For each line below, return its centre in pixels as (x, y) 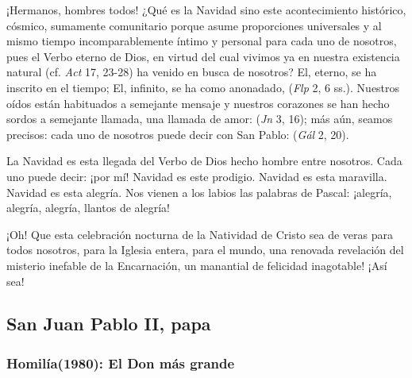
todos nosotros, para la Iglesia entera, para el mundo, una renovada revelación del (205, 250)
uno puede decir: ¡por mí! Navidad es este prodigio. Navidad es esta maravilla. (197, 176)
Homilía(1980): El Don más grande (121, 363)
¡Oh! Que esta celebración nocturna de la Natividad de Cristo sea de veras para (200, 234)
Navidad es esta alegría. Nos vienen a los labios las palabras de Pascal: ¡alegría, (199, 192)
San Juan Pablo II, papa (109, 324)
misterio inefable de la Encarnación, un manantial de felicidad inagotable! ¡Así (197, 265)
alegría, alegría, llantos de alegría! (88, 208)
